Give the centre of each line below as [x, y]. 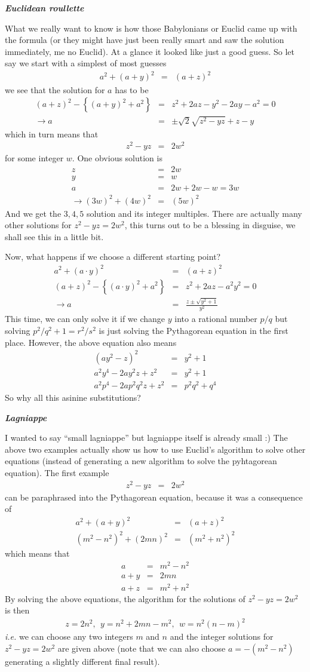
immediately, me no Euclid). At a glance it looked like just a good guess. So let [150, 51]
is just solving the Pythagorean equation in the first [194, 331]
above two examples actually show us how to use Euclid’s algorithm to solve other [155, 449]
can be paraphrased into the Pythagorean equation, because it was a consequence [154, 497]
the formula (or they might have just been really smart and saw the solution [145, 40]
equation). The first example [57, 472]
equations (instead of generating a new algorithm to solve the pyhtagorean [141, 461]
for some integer [34, 158]
